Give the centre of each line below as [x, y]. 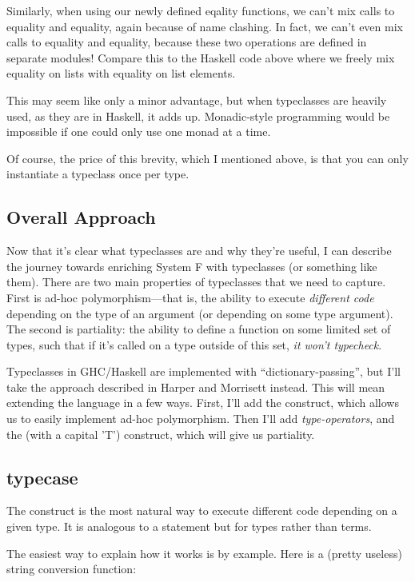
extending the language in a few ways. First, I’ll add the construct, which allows [203, 403]
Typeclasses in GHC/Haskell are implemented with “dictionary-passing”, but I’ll [204, 371]
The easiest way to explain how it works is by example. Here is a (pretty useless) [204, 553]
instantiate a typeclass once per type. [98, 174]
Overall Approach [81, 217]
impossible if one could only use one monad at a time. [139, 132]
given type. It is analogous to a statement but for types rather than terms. [189, 526]
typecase [42, 477]
